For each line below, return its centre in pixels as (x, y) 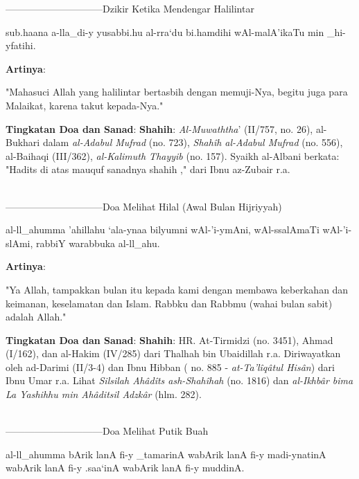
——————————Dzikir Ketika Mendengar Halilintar (130, 8)
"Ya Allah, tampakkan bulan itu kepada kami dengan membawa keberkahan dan (177, 289)
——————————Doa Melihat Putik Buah (107, 431)
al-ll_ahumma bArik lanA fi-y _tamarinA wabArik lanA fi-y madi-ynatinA (166, 454)
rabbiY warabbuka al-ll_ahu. (98, 243)
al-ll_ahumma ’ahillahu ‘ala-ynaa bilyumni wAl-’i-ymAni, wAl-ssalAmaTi (163, 229)
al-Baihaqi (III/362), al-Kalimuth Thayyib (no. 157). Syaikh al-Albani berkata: (173, 155)
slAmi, (19, 243)
